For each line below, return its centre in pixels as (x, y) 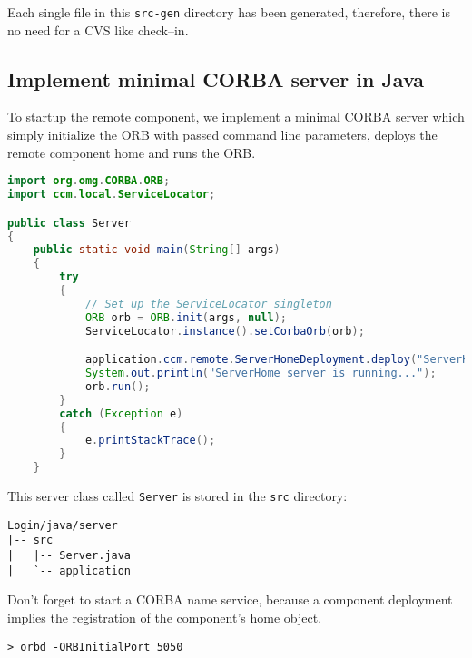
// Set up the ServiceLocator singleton (208, 304)
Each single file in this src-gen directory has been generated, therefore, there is (229, 12)
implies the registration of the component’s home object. (165, 617)
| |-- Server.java (69, 556)
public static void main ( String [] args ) (157, 250)
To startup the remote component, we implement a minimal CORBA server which (236, 117)
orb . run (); (118, 386)
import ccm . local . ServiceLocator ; (112, 195)
